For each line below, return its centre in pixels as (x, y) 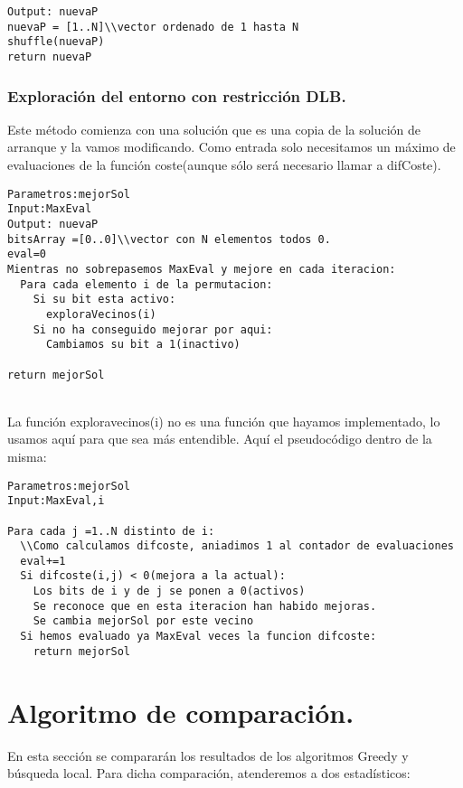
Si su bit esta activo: (104, 300)
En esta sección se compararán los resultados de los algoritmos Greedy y (208, 755)
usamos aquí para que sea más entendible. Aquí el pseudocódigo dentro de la (220, 439)
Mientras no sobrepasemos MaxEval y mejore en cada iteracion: (202, 269)
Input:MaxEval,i (56, 501)
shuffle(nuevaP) (56, 42)
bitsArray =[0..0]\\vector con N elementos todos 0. (169, 239)
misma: (27, 456)
